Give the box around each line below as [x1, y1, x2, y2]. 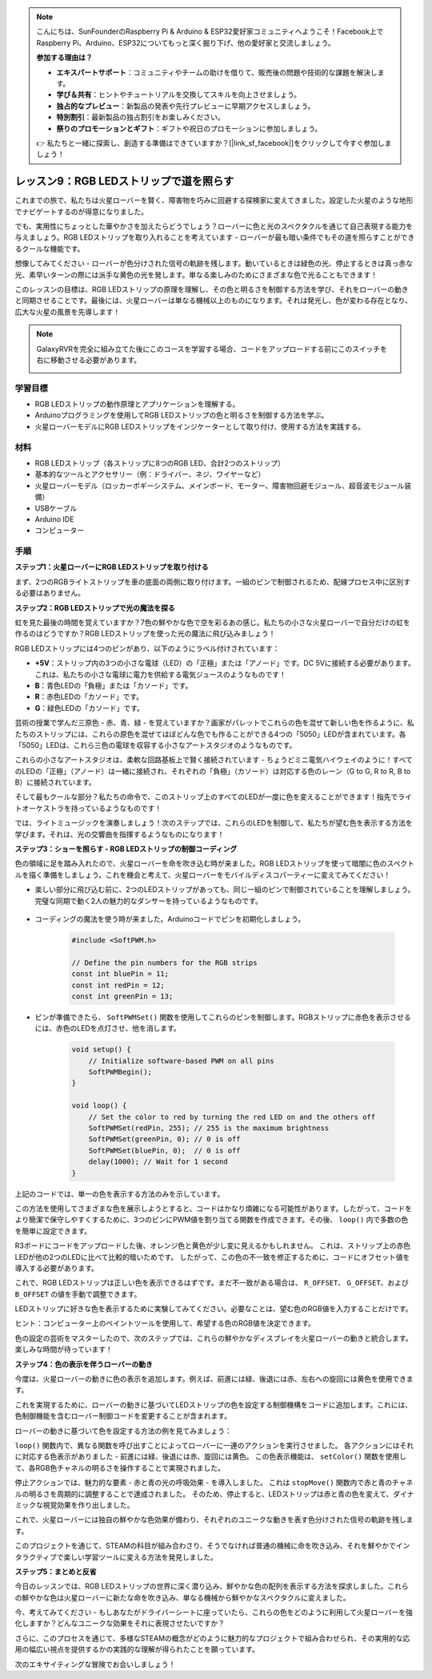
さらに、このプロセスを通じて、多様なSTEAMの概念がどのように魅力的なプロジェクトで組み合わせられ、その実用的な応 [14, 1633, 410, 1643]
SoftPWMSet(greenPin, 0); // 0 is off [88, 1135, 241, 1144]
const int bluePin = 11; [71, 970, 170, 979]
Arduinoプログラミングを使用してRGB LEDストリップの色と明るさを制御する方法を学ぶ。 [34, 410, 329, 420]
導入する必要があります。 [14, 1263, 99, 1273]
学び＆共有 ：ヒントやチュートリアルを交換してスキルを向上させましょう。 [56, 90, 302, 99]
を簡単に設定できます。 [14, 1226, 92, 1236]
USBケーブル [34, 503, 78, 513]
